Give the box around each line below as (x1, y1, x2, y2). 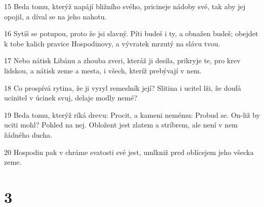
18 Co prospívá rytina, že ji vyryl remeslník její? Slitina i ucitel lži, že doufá (4, 82, 242, 93)
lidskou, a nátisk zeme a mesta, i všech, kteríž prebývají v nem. (4, 65, 202, 75)
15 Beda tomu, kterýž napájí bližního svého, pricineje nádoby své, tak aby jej (4, 1, 246, 11)
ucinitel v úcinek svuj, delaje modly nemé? (4, 92, 138, 103)
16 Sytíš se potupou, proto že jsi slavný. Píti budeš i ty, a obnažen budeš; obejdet (4, 28, 258, 39)
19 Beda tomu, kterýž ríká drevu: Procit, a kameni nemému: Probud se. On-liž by (4, 109, 260, 120)
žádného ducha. (4, 129, 52, 140)
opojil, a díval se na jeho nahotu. (4, 11, 107, 21)
